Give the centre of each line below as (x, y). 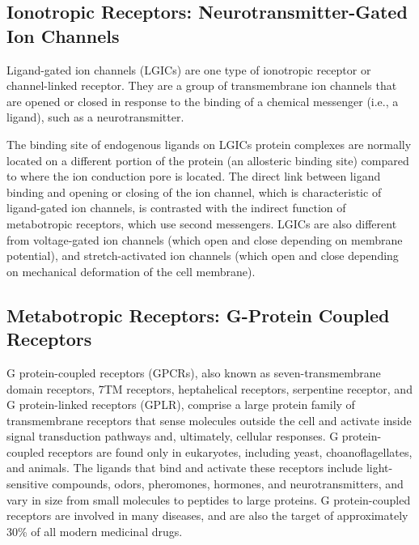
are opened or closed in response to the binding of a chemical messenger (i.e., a (203, 101)
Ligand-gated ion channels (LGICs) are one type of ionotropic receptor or (189, 69)
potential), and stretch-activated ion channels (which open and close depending (203, 255)
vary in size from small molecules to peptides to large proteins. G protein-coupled (209, 499)
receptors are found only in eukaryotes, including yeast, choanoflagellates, (230, 451)
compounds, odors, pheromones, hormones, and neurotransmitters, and (228, 484)
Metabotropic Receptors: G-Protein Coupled (198, 315)
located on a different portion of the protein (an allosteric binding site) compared (208, 160)
